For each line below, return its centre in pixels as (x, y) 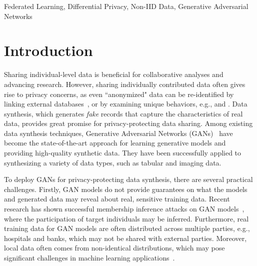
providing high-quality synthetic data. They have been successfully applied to (123, 153)
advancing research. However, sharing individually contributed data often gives (125, 84)
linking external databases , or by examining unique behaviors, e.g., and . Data (126, 104)
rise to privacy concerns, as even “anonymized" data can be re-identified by (119, 94)
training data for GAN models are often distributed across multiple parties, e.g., (127, 228)
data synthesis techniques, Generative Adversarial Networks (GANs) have (118, 133)
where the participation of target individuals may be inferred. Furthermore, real (126, 218)
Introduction (48, 50)
